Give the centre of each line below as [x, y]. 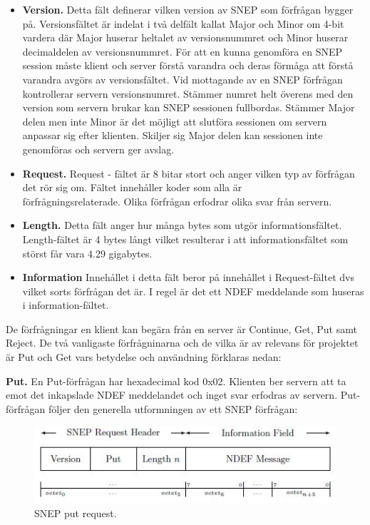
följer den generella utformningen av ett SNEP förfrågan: [173, 408]
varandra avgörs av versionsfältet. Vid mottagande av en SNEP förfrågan [183, 79]
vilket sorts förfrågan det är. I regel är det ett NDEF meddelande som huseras [193, 291]
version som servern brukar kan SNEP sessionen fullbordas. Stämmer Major [189, 107]
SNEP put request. [76, 513]
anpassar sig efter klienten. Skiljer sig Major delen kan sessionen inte [173, 135]
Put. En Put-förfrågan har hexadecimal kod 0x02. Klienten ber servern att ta [176, 381]
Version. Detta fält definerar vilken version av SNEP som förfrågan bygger [188, 9]
